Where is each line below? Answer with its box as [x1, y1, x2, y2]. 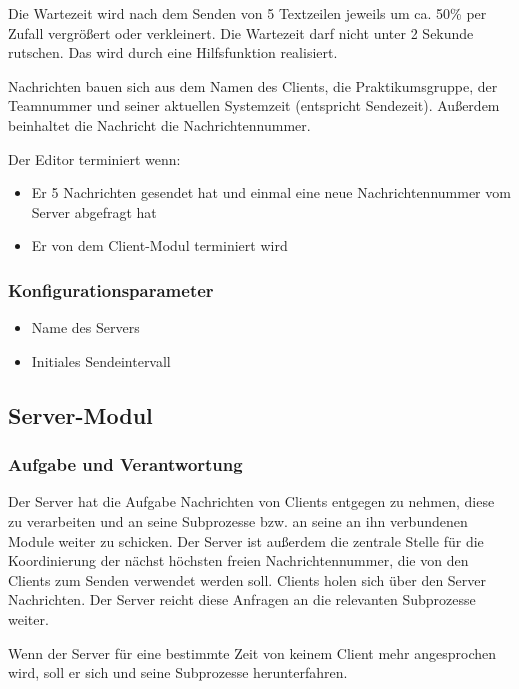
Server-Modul [8, 399, 153, 430]
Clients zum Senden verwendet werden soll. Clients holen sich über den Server [8, 569, 487, 590]
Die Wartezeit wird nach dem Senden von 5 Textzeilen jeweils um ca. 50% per [8, 3, 487, 23]
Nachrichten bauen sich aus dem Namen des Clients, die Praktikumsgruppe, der [8, 75, 498, 96]
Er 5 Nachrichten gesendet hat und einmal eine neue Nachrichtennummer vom [31, 182, 511, 203]
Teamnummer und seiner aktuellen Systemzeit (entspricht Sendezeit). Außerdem [8, 95, 500, 116]
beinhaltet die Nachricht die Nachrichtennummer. [8, 114, 311, 135]
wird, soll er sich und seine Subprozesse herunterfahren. [8, 662, 348, 683]
